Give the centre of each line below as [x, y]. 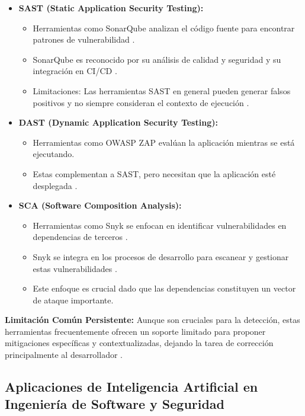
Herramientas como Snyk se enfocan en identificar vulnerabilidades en [160, 225]
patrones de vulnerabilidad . [84, 39]
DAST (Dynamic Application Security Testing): [118, 122]
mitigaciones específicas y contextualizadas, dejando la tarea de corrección [139, 343]
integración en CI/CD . [75, 71]
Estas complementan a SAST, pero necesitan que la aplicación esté [154, 173]
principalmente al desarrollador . [64, 355]
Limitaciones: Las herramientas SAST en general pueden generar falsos [162, 90]
